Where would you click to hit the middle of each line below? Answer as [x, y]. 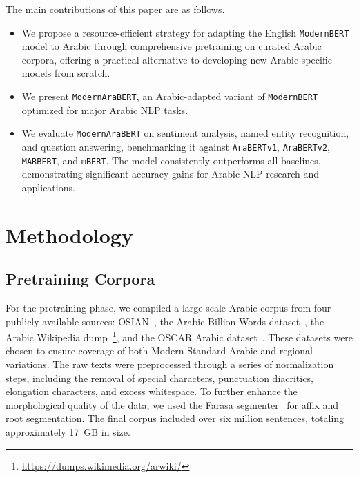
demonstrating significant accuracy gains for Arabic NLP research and [171, 174]
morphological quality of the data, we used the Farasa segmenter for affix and [172, 404]
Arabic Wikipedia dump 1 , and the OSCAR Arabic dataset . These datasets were [179, 336]
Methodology [69, 235]
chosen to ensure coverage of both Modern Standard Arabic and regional [159, 351]
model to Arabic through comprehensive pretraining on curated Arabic [172, 46]
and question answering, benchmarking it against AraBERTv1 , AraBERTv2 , [176, 146]
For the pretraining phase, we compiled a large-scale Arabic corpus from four [168, 308]
